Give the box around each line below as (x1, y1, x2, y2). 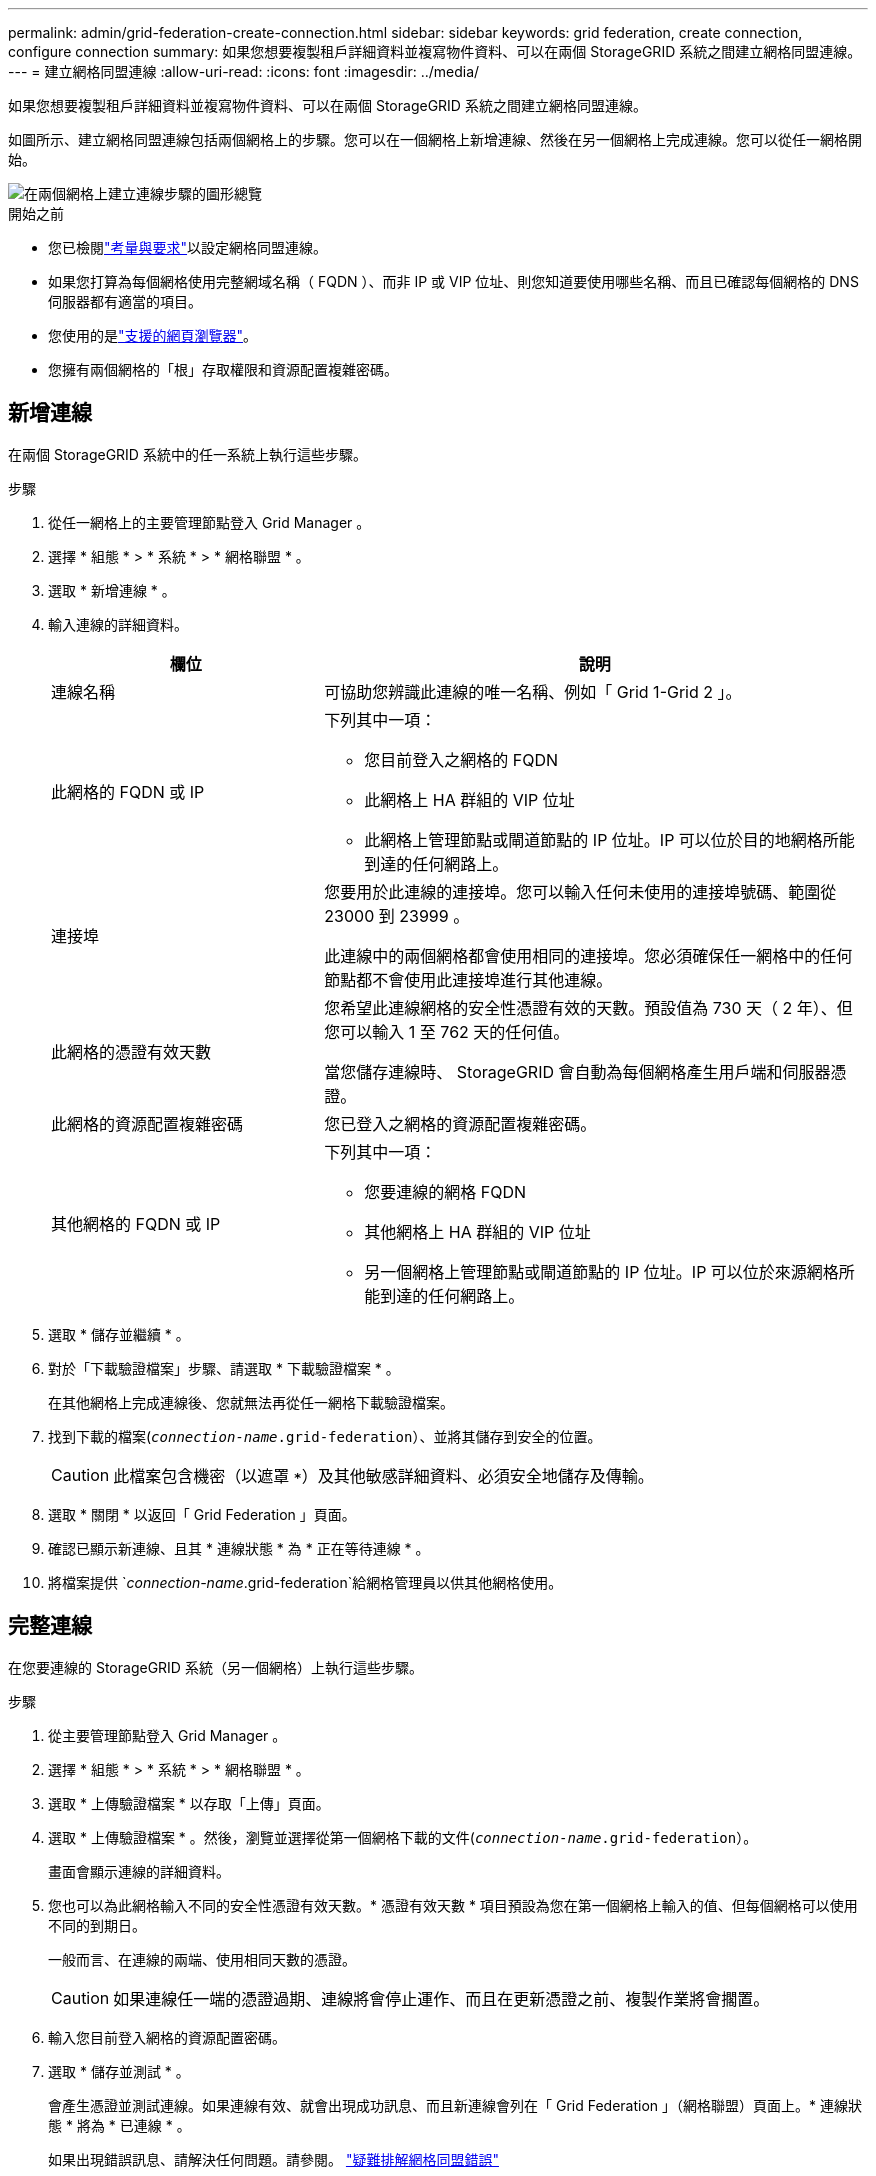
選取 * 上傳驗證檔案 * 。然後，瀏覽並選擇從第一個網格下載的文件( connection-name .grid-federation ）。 (48, 1828, 758, 1846)
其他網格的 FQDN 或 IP (51, 1213, 221, 1234)
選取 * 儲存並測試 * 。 (48, 2062, 190, 2080)
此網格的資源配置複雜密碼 (51, 1113, 244, 1134)
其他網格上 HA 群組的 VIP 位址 (364, 1221, 591, 1242)
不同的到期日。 (48, 1916, 146, 1934)
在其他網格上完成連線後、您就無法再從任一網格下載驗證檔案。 (48, 1393, 454, 1411)
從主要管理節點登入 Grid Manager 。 (48, 1726, 287, 1744)
